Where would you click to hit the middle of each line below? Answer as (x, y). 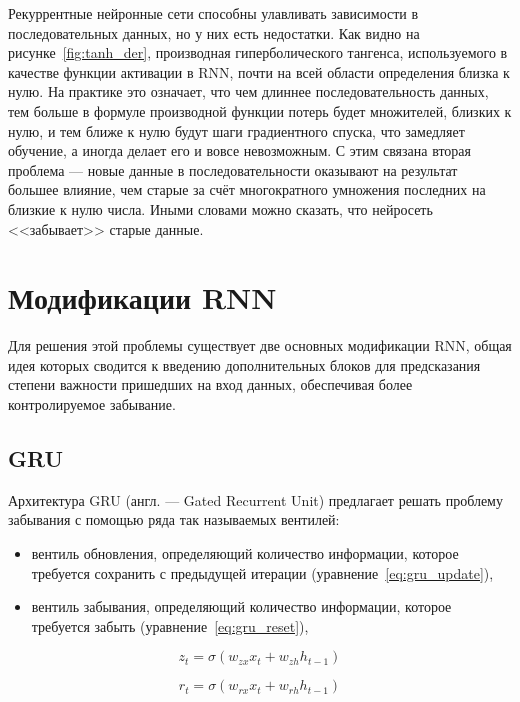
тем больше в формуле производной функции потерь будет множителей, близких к (260, 110)
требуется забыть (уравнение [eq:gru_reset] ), (170, 625)
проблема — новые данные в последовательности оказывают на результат (233, 169)
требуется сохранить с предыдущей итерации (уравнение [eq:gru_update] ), (262, 572)
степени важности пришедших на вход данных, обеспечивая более (210, 384)
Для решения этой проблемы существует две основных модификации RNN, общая (260, 345)
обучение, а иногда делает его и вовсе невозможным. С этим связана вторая (239, 150)
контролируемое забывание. (92, 404)
